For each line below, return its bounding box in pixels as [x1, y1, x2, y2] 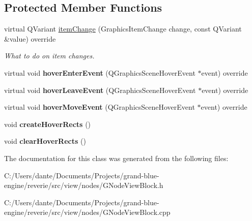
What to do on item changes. [4, 50, 95, 61]
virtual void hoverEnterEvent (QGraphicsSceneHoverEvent [4, 67, 195, 78]
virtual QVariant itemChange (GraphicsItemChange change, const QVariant [4, 23, 242, 34]
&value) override [4, 33, 56, 44]
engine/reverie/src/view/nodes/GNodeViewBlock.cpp [4, 207, 171, 217]
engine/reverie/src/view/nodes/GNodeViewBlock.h [4, 180, 163, 191]
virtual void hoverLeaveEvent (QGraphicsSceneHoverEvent [4, 84, 196, 95]
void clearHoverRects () [4, 136, 86, 146]
